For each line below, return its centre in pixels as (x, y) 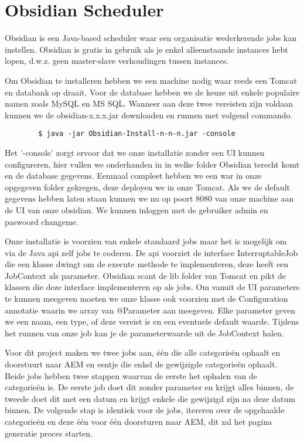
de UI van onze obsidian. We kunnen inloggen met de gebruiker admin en (136, 209)
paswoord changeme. (42, 221)
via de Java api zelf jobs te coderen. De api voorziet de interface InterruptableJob (151, 252)
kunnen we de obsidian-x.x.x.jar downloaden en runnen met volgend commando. (149, 115)
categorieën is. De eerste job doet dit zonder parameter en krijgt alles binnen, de (149, 387)
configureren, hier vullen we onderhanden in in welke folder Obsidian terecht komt (152, 164)
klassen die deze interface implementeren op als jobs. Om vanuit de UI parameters (152, 287)
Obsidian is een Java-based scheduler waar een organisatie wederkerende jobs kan (151, 38)
